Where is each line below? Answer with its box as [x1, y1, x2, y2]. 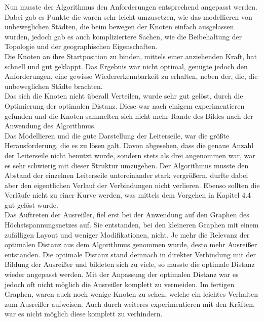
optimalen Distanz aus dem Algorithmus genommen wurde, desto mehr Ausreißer [5, 239, 257, 250]
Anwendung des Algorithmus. [5, 120, 96, 131]
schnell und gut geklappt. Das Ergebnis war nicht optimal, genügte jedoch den [5, 61, 248, 71]
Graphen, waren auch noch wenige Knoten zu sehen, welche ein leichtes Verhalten [5, 289, 258, 299]
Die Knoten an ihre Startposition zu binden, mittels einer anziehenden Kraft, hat [5, 51, 257, 61]
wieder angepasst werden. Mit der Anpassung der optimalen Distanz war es [5, 269, 239, 280]
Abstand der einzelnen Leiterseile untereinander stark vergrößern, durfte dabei [5, 170, 248, 180]
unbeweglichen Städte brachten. [5, 80, 103, 91]
